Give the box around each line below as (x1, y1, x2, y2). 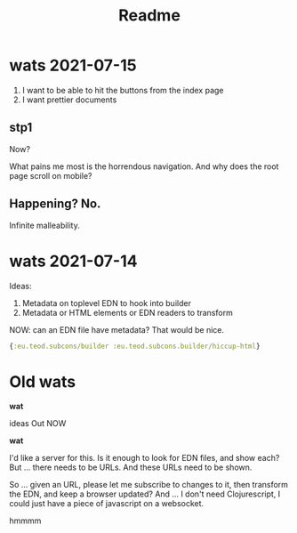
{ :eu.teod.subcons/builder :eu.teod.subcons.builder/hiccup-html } (9, 342, 261, 351)
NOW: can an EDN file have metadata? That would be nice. (9, 324, 225, 335)
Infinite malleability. (9, 220, 80, 230)
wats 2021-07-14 (9, 251, 138, 271)
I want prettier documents (21, 94, 117, 105)
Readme (118, 5, 181, 26)
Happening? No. (9, 197, 101, 212)
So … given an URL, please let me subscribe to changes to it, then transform (9, 480, 289, 490)
